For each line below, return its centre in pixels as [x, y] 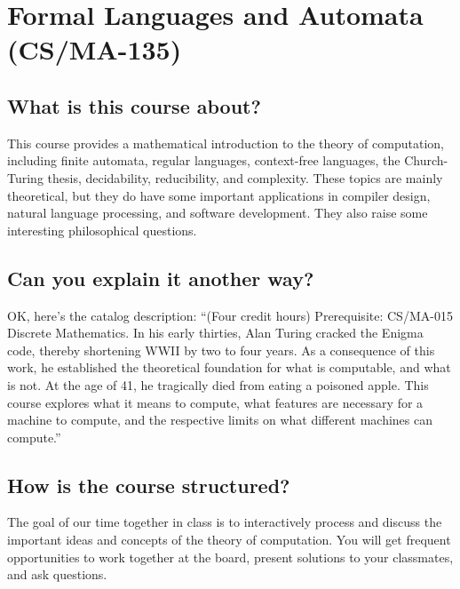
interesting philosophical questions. [102, 230]
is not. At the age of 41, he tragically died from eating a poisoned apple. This [218, 384]
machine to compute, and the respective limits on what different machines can [220, 420]
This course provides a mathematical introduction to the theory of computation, [226, 143]
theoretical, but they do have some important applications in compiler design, [219, 195]
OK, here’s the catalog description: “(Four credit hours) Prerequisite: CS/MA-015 [230, 315]
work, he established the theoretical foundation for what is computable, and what [229, 367]
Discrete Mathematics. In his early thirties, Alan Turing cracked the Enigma [215, 333]
